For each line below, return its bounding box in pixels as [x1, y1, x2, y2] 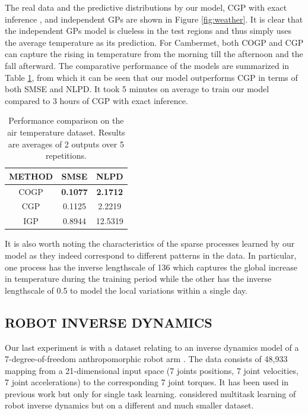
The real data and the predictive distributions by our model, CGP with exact [5, 1, 287, 13]
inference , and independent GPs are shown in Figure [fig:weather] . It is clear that [5, 12, 303, 25]
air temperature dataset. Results [7, 125, 125, 138]
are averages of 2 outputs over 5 [8, 137, 124, 150]
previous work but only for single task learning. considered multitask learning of [5, 387, 296, 400]
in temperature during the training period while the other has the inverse [5, 272, 272, 285]
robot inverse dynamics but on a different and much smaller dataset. [5, 399, 254, 411]
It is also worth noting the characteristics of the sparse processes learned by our [5, 237, 295, 250]
